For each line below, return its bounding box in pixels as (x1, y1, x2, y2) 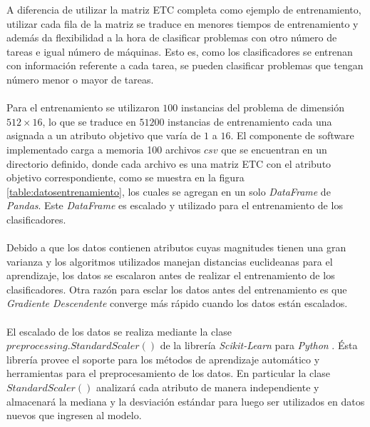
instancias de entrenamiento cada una (168, 114, 332, 129)
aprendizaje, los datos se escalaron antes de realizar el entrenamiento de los (6, 268, 335, 283)
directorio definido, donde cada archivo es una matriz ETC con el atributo (6, 156, 332, 171)
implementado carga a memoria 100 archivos (6, 141, 201, 156)
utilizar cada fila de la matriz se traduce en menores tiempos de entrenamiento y (6, 16, 359, 31)
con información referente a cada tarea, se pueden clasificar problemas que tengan (6, 58, 364, 73)
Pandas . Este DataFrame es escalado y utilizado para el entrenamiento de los (6, 198, 343, 213)
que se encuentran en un (221, 141, 327, 156)
